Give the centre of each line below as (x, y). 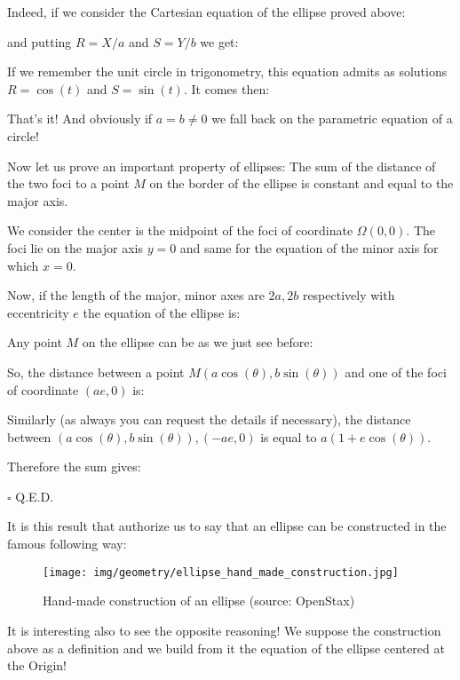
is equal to (289, 436)
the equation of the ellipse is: (162, 312)
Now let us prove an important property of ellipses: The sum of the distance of (222, 166)
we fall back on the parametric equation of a (332, 119)
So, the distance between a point (96, 372)
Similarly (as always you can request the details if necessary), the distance (209, 419)
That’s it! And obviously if (80, 119)
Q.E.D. (35, 496)
